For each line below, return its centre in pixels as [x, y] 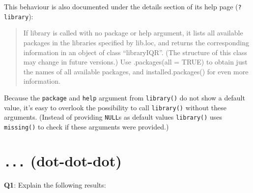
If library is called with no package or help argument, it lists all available [133, 33]
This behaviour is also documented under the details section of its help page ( [121, 6]
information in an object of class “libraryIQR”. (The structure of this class [135, 52]
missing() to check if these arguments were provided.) [86, 126]
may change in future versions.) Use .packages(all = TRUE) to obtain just [135, 62]
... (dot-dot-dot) [63, 160]
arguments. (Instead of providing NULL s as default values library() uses [113, 117]
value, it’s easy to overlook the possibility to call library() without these [115, 107]
